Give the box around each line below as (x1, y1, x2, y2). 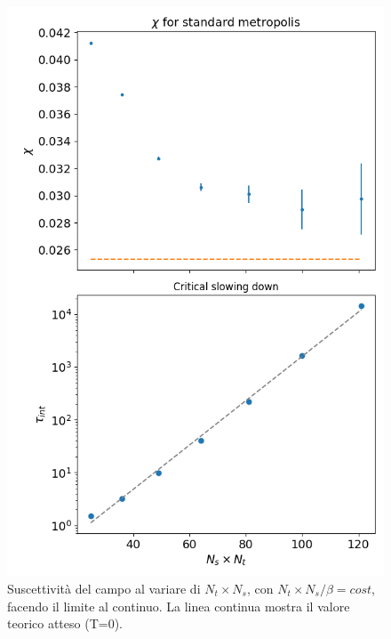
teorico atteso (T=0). (7, 614, 123, 633)
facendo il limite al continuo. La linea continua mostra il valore (7, 596, 350, 615)
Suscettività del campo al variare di (7, 578, 201, 597)
